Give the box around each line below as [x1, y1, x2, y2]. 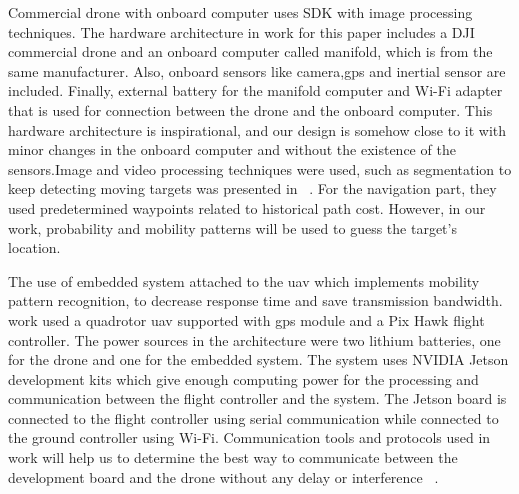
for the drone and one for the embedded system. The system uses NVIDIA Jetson [8, 349, 509, 370]
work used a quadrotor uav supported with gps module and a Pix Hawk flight [8, 309, 485, 330]
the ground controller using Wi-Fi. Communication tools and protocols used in [8, 427, 491, 448]
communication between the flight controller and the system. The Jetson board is [8, 388, 507, 409]
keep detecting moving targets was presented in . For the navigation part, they [8, 178, 497, 199]
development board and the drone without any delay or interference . [8, 466, 439, 487]
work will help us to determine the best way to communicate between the [8, 447, 458, 468]
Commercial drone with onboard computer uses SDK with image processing [8, 2, 473, 22]
